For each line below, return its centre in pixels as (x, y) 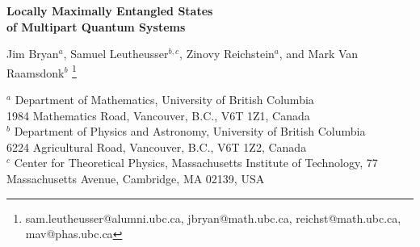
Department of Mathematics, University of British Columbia (164, 100)
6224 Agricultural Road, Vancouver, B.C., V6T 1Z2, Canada (157, 147)
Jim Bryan (33, 54)
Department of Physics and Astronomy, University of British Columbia (190, 131)
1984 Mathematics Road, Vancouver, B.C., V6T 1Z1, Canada (158, 115)
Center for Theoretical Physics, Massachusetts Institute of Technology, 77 (196, 163)
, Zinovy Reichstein (227, 54)
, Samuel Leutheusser (116, 54)
